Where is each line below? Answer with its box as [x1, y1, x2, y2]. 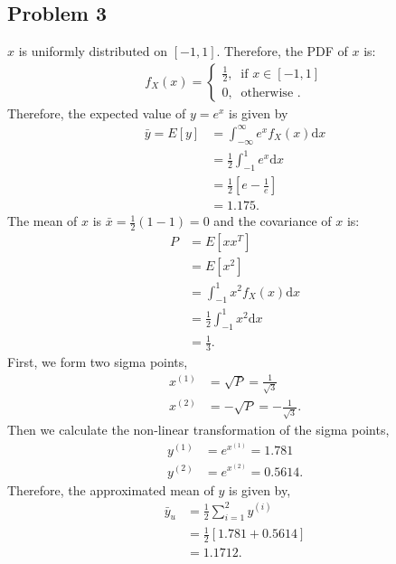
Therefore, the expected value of [7, 103, 186, 122]
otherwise [240, 86, 294, 99]
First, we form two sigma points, [7, 352, 188, 371]
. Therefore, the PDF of [216, 42, 348, 61]
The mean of [7, 211, 78, 230]
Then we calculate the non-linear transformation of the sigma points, [7, 420, 390, 439]
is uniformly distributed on [18, 42, 168, 61]
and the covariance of [213, 211, 332, 230]
